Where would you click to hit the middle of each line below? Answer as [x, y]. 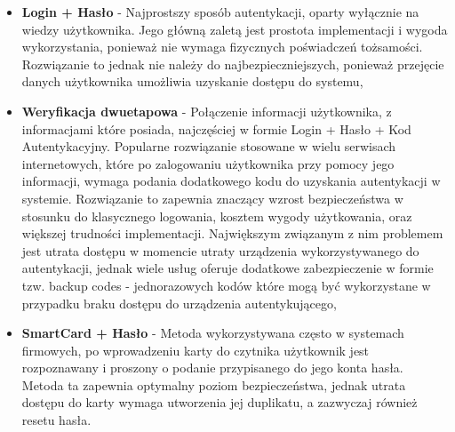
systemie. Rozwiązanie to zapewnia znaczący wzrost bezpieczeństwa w [212, 198]
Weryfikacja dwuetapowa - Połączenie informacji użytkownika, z [207, 111]
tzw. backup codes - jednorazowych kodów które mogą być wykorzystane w [226, 285]
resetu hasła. [56, 420]
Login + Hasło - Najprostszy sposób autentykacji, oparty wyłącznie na [220, 12]
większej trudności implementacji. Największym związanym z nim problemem [232, 233]
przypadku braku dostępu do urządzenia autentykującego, [179, 303]
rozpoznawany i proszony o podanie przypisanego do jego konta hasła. [212, 368]
